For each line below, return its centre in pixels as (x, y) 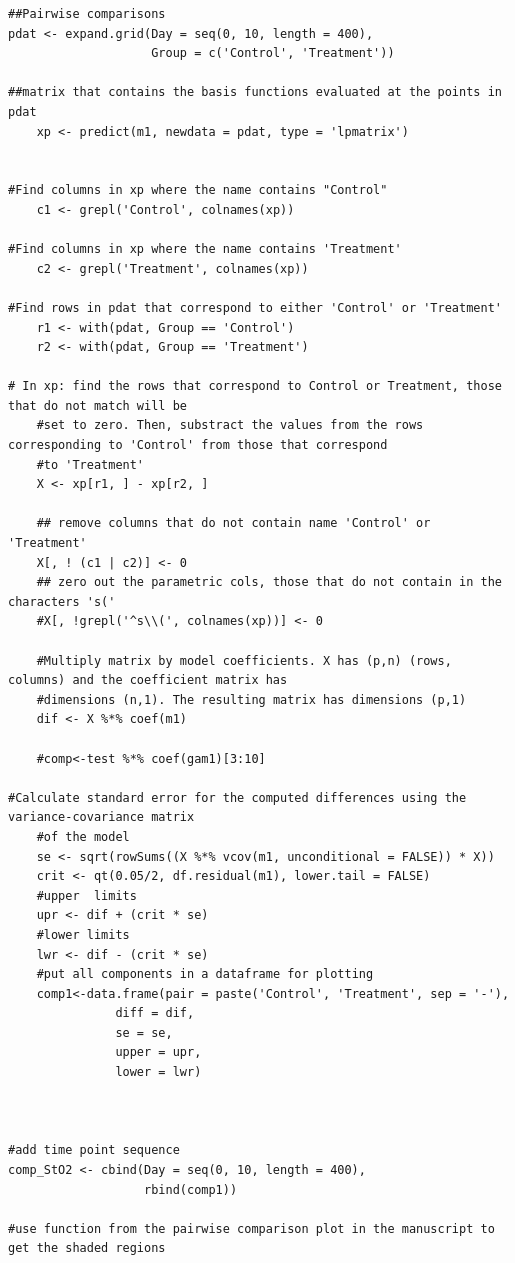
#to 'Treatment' (90, 464)
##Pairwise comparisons (87, 14)
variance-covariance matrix (101, 817)
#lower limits (83, 934)
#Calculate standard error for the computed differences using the (237, 797)
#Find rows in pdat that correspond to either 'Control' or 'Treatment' (255, 307)
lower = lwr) (158, 1072)
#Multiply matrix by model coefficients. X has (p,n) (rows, (244, 660)
